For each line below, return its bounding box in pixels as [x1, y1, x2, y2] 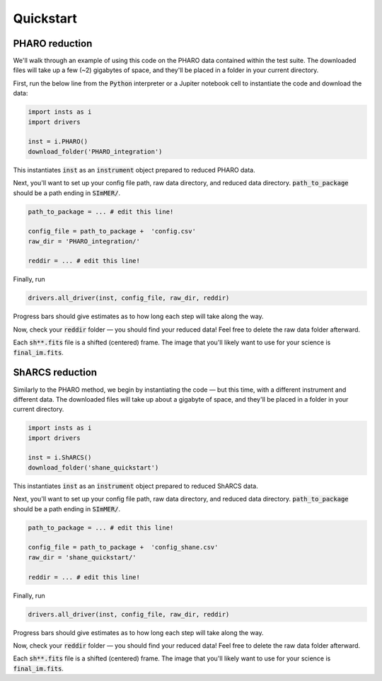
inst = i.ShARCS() [28, 453, 92, 462]
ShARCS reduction [13, 366, 98, 378]
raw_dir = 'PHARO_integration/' [28, 237, 141, 245]
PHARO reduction [13, 37, 93, 50]
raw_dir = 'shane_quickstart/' [28, 553, 137, 561]
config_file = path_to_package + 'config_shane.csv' [28, 543, 219, 552]
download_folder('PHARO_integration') [28, 147, 163, 156]
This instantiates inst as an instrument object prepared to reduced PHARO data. [13, 165, 256, 174]
